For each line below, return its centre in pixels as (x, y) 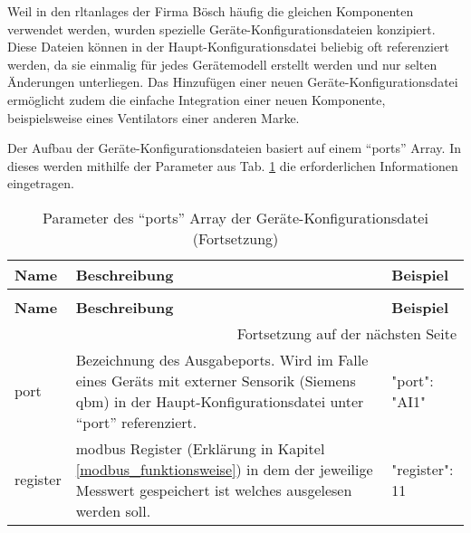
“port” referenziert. (136, 422)
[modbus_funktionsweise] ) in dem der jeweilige (224, 469)
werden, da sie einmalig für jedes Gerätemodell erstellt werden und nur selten (222, 64)
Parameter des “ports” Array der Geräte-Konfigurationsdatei (235, 217)
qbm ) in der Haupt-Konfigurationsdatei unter (220, 401)
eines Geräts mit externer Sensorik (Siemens (216, 380)
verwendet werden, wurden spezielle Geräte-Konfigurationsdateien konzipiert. (221, 29)
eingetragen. (41, 183)
